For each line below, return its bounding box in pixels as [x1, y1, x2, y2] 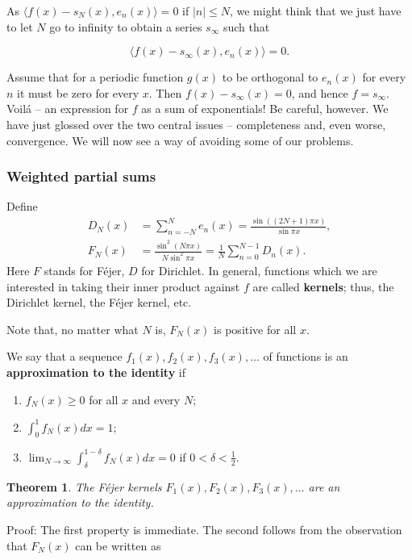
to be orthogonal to [222, 69, 318, 86]
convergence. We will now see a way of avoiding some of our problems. [6, 132, 354, 148]
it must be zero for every [17, 84, 139, 101]
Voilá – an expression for [6, 100, 129, 117]
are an [308, 478, 340, 495]
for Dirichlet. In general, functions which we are [141, 262, 377, 279]
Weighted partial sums [6, 166, 156, 186]
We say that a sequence [6, 348, 123, 365]
